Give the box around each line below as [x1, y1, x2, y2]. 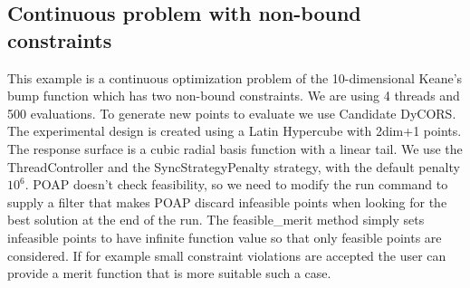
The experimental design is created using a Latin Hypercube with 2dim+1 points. [7, 121, 462, 140]
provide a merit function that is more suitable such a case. [7, 264, 331, 283]
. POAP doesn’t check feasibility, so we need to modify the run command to [24, 175, 448, 194]
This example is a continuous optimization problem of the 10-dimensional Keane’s [7, 68, 463, 87]
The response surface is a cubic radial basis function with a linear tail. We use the [7, 139, 463, 158]
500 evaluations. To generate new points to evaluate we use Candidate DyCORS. [7, 103, 456, 122]
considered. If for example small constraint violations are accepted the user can [7, 245, 446, 264]
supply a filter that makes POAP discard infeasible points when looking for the [7, 192, 447, 211]
